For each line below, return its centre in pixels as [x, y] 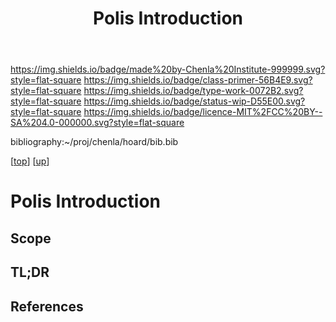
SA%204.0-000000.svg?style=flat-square [97, 123]
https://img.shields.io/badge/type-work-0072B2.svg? [193, 91]
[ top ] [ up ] [30, 161]
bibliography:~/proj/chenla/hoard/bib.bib [94, 142]
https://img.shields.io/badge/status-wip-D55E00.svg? [194, 101]
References [47, 306]
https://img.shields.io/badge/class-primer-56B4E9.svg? [198, 80]
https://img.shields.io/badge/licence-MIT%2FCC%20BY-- [203, 112]
